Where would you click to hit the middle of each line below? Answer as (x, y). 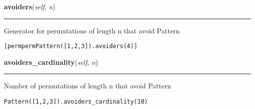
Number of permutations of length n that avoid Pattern (88, 86)
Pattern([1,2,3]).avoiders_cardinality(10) (76, 102)
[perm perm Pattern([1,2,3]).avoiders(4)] (71, 46)
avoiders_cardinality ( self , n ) (51, 62)
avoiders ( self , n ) (30, 6)
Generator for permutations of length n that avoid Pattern (92, 30)
